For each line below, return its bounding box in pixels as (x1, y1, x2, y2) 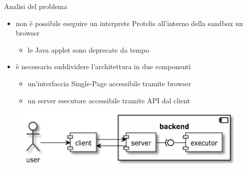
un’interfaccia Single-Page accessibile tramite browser (27, 78, 191, 88)
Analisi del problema (4, 1, 67, 11)
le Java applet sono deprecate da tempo (27, 44, 149, 55)
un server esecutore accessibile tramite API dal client (27, 95, 190, 105)
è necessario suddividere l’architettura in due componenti (15, 61, 191, 72)
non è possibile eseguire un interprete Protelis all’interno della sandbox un (15, 18, 243, 28)
